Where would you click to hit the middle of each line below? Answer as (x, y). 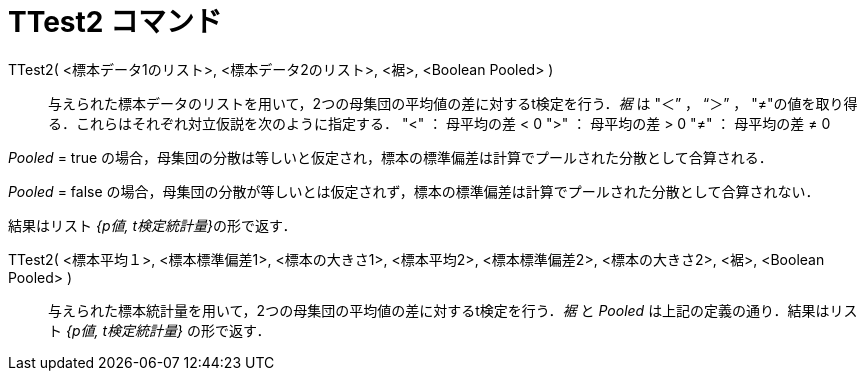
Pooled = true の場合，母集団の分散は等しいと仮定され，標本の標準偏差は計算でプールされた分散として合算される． (390, 157)
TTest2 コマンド (115, 22)
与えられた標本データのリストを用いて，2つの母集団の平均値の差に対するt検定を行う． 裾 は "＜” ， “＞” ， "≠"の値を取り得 (453, 103)
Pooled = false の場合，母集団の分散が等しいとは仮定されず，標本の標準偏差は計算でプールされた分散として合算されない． (414, 191)
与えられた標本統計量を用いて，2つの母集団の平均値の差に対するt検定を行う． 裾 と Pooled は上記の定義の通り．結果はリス (453, 310)
